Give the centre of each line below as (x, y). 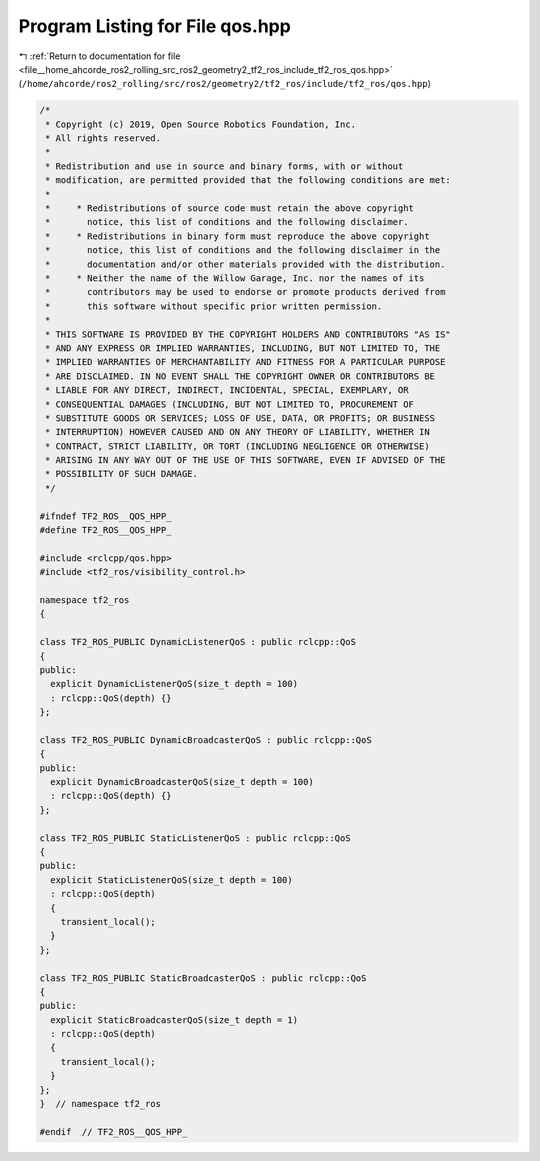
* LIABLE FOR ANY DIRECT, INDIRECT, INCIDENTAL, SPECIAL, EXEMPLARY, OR (227, 390)
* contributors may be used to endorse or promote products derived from (245, 292)
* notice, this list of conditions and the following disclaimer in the (243, 250)
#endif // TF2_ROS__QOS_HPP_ (113, 1131)
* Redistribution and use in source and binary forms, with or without (224, 166)
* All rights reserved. (103, 138)
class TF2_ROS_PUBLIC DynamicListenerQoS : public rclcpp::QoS (198, 642)
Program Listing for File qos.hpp (155, 26)
